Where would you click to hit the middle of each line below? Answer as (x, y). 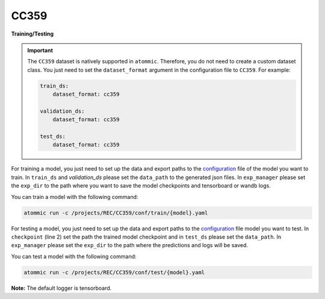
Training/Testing (32, 34)
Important (40, 50)
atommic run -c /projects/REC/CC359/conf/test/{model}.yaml (114, 272)
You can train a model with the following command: (75, 197)
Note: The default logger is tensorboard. (61, 288)
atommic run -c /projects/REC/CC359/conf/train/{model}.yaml (116, 213)
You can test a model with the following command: (74, 256)
